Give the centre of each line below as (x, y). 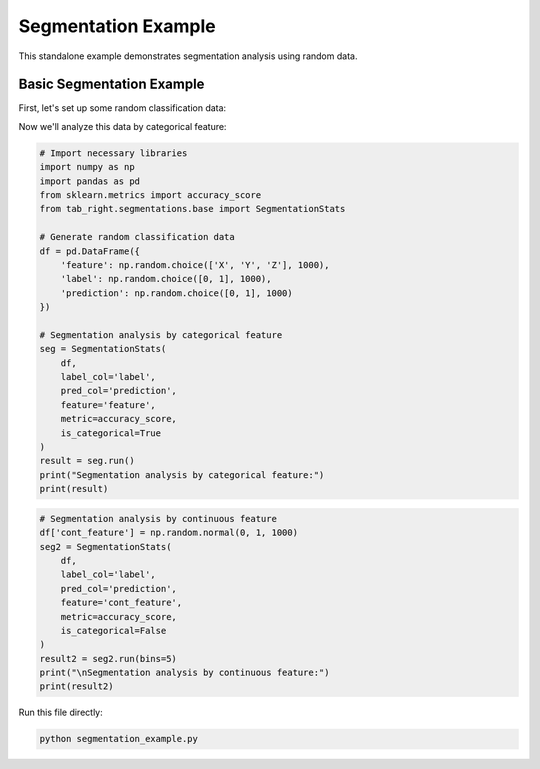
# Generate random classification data (137, 237)
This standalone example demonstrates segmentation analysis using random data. (188, 56)
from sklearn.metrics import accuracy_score (150, 195)
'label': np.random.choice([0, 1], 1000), (166, 279)
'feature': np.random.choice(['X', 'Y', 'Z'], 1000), (195, 264)
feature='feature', (108, 404)
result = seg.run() (87, 461)
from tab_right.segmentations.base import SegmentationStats (192, 209)
